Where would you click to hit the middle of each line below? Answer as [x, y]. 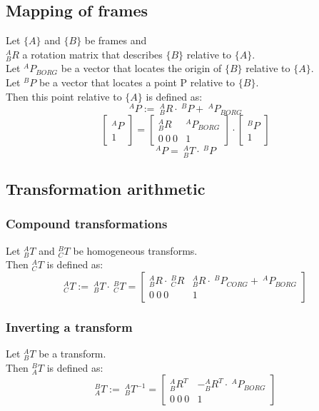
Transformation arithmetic [106, 189]
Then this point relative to [64, 96]
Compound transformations [87, 224]
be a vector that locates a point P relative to [137, 82]
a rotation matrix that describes [92, 54]
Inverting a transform [69, 326]
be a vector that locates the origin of [141, 68]
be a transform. [72, 354]
